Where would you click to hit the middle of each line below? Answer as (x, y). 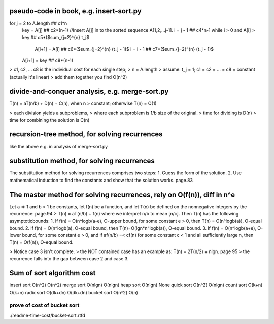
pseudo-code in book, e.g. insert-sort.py (75, 11)
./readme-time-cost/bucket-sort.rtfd (47, 315)
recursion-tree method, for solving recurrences (86, 134)
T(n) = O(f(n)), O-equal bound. (41, 242)
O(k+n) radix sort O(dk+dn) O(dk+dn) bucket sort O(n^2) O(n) (74, 292)
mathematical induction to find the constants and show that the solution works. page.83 (101, 180)
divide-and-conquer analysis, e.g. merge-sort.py (89, 91)
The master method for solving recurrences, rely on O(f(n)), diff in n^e (122, 194)
